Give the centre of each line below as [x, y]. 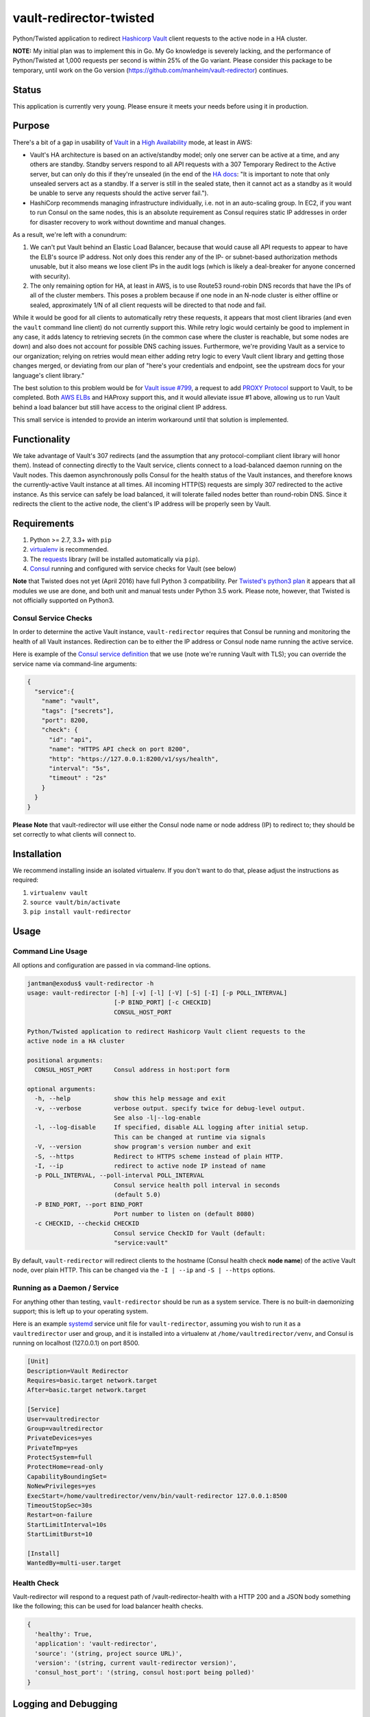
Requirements [44, 523]
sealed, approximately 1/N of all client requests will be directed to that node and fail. [148, 305]
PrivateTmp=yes [52, 1448]
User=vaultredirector [63, 1419]
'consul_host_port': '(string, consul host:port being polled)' [145, 1673]
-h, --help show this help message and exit [130, 1099]
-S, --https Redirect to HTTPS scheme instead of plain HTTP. [159, 1156]
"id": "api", [71, 739]
